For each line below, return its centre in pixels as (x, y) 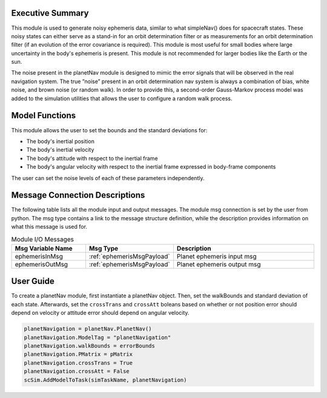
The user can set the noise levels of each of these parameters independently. (108, 178)
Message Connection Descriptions (78, 195)
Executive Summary (50, 13)
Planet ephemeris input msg (216, 256)
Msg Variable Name (44, 248)
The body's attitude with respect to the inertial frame (92, 158)
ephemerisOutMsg (41, 264)
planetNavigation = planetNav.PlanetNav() (88, 329)
